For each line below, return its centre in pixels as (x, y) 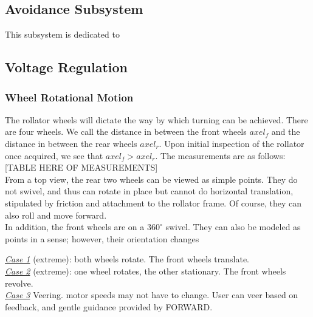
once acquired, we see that (54, 155)
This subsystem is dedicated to (62, 34)
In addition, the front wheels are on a (75, 227)
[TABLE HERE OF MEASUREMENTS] (81, 167)
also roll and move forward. (56, 215)
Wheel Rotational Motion (69, 97)
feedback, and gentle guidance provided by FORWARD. (109, 306)
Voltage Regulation (67, 67)
